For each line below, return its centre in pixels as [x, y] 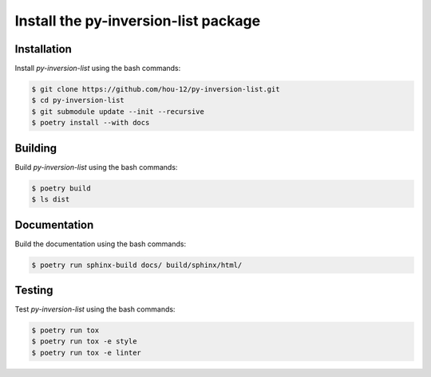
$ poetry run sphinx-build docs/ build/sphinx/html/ [137, 265]
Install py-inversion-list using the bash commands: [98, 69]
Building [36, 148]
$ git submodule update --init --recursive [118, 111]
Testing [34, 290]
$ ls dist [51, 200]
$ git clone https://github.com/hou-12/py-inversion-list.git [156, 89]
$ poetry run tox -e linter [86, 352]
